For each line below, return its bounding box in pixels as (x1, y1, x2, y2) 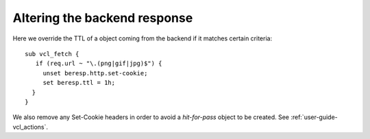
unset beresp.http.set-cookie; (42, 69, 148, 77)
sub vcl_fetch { (25, 50, 79, 58)
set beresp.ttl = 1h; (42, 79, 116, 87)
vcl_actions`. (12, 123, 48, 131)
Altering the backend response (12, 10, 193, 25)
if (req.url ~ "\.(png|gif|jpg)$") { (35, 60, 162, 68)
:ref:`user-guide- (290, 113, 338, 121)
